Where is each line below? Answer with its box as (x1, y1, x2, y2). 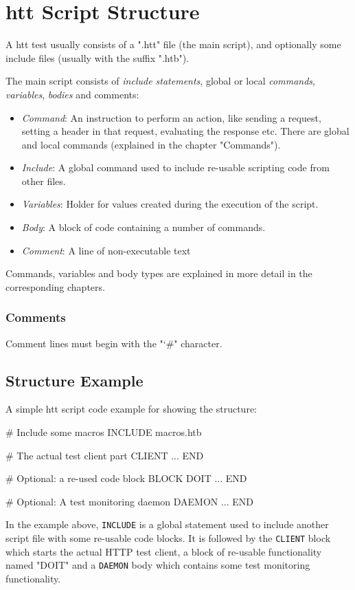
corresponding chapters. (5, 279, 105, 294)
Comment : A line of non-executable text (21, 243, 191, 257)
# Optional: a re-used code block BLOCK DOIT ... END (5, 471, 247, 485)
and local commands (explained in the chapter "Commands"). (21, 137, 281, 151)
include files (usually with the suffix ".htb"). (5, 50, 190, 65)
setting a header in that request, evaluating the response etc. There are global (21, 124, 350, 138)
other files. (21, 173, 66, 188)
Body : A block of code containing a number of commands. (21, 220, 266, 234)
